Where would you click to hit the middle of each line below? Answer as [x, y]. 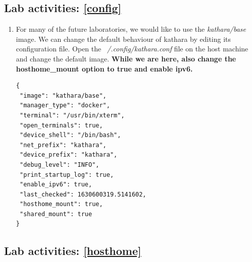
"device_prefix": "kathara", [68, 155]
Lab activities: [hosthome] [73, 251]
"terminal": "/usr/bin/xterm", [72, 115]
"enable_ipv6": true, [56, 185]
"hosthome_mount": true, [61, 204]
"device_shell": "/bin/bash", [70, 135]
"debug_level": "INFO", [59, 165]
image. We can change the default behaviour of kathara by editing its [123, 39]
